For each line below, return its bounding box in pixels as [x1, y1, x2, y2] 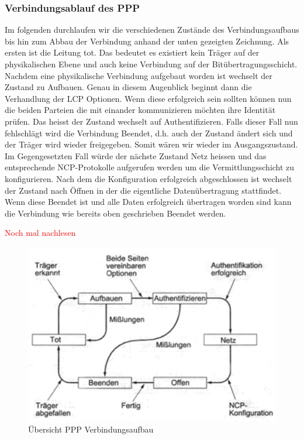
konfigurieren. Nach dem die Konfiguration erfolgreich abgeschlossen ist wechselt [5, 172, 292, 184]
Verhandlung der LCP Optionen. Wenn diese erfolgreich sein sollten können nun [5, 92, 292, 104]
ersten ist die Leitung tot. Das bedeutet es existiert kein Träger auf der [5, 46, 260, 59]
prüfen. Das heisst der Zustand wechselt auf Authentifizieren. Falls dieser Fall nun [5, 115, 298, 127]
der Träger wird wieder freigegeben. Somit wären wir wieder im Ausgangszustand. [5, 138, 298, 150]
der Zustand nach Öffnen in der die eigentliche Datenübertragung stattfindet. [5, 184, 282, 196]
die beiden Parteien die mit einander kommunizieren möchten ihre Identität [5, 104, 276, 116]
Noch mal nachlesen [5, 227, 76, 239]
